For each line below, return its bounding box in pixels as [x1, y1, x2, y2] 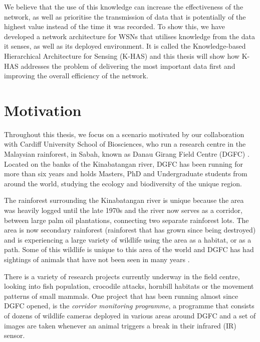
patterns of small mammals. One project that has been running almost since [4, 290, 238, 301]
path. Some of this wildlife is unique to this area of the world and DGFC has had [4, 244, 254, 255]
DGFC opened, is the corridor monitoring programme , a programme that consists [4, 300, 254, 311]
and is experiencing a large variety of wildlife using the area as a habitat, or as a [4, 234, 251, 245]
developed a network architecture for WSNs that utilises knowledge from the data [4, 31, 255, 41]
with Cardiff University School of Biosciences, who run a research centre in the [4, 139, 246, 149]
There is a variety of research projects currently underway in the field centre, [4, 271, 240, 281]
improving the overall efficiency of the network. [4, 70, 148, 81]
